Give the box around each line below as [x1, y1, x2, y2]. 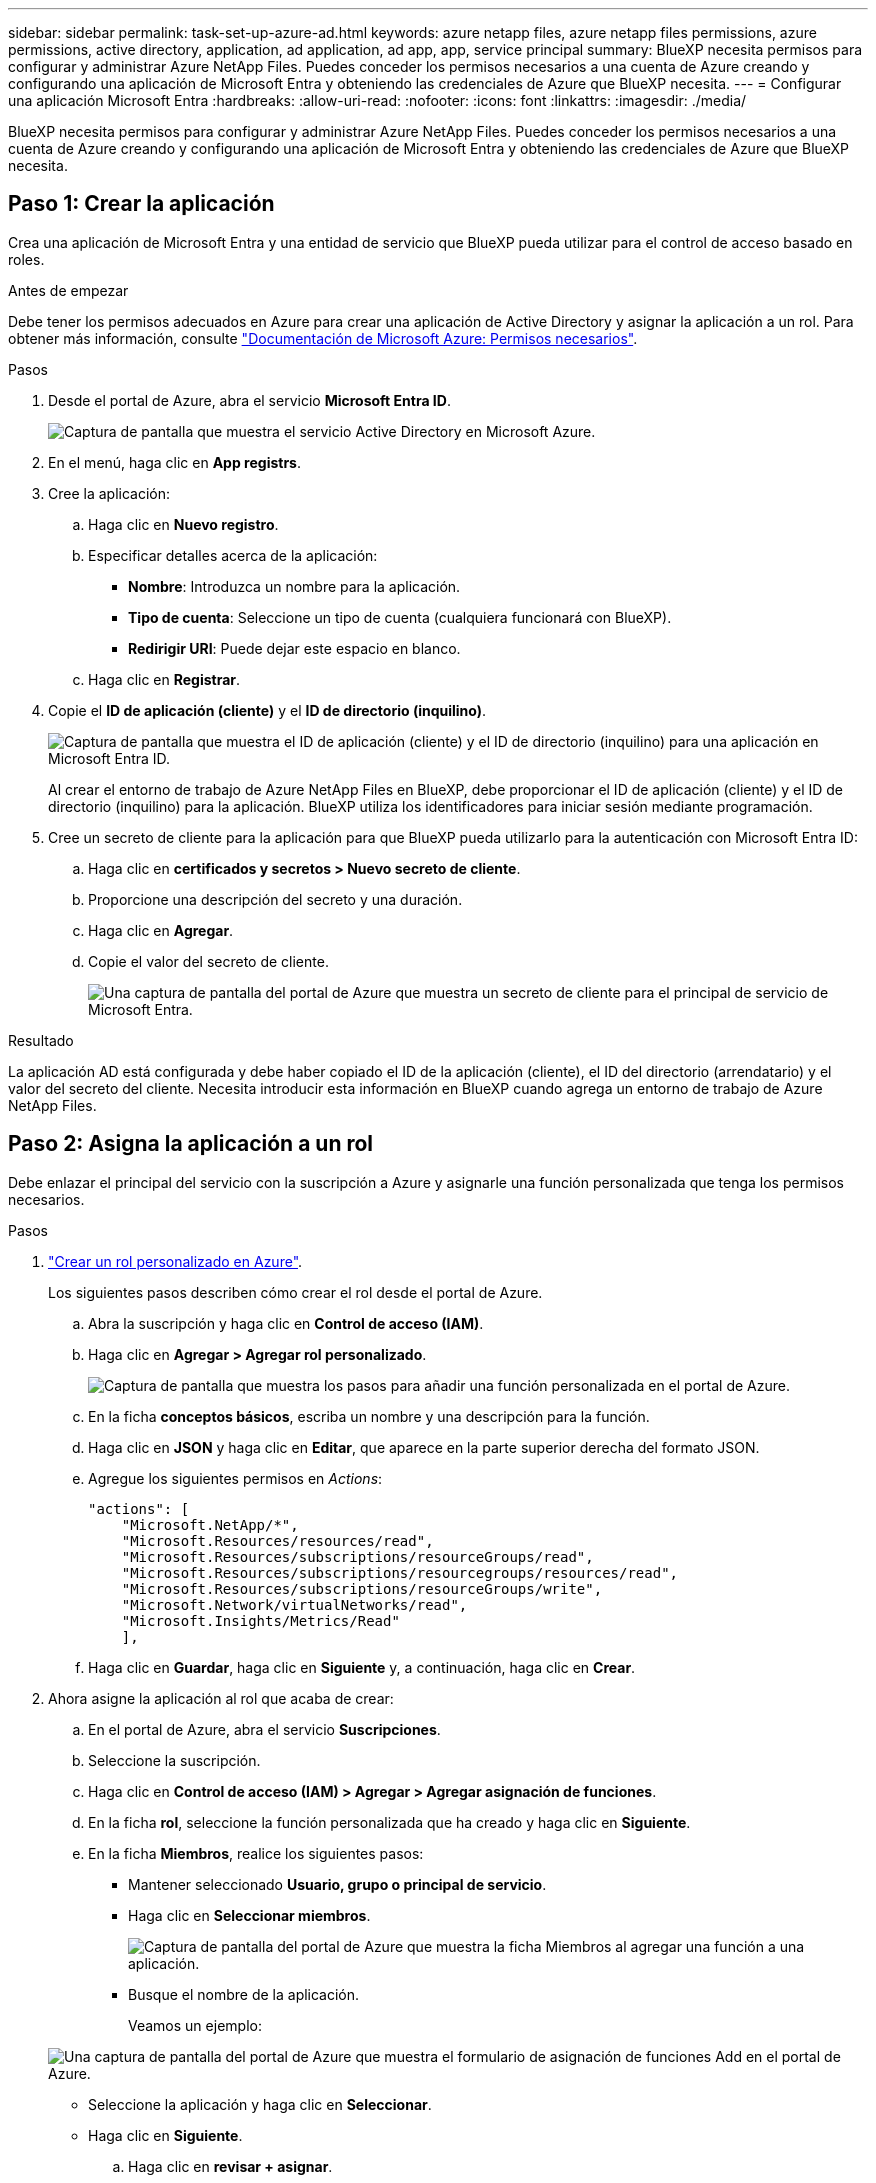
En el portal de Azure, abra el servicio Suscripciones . [88, 1720, 441, 1738]
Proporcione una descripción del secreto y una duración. [88, 890, 463, 908]
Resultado [8, 1031, 74, 1049]
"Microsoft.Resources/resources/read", [121, 1532, 434, 1549]
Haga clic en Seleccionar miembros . [128, 1906, 371, 1924]
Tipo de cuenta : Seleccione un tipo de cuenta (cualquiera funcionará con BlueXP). [128, 608, 672, 626]
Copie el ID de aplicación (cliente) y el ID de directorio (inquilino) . [48, 701, 487, 719]
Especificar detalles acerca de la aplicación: [88, 546, 378, 564]
